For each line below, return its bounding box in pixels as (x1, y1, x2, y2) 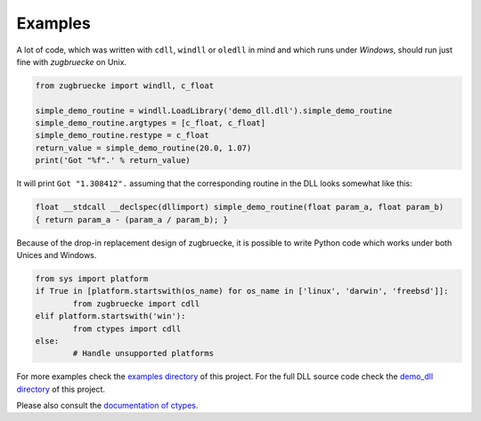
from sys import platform (35, 273, 149, 284)
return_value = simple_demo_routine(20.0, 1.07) (35, 142, 252, 153)
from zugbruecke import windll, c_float (35, 80, 214, 91)
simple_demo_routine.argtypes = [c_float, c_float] (35, 118, 266, 128)
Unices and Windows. (16, 250, 97, 260)
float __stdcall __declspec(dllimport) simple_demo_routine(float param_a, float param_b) (35, 202, 444, 213)
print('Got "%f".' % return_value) (35, 156, 191, 166)
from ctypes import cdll (72, 323, 182, 334)
